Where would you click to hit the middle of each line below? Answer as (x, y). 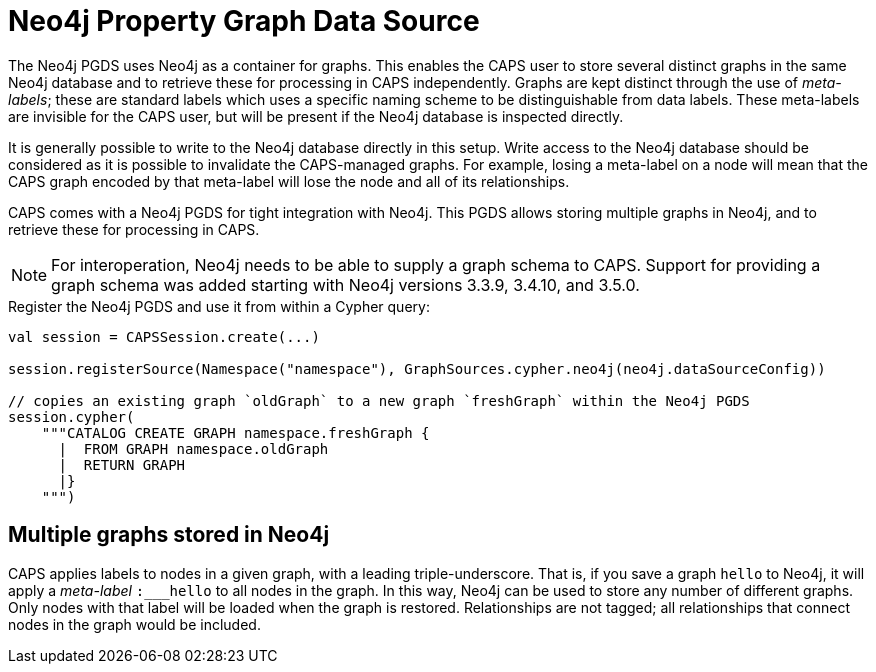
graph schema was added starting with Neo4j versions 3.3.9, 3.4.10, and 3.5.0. (345, 284)
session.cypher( (71, 416)
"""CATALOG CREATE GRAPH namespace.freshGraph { (235, 432)
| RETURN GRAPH (122, 464)
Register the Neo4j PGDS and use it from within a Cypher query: (219, 306)
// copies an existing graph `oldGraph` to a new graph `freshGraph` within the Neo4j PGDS (379, 400)
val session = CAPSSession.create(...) (164, 336)
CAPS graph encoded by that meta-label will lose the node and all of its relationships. (289, 181)
